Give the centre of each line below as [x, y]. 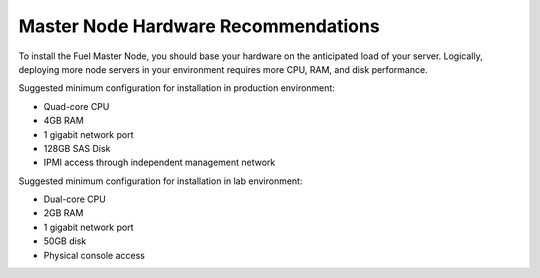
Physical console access [94, 255]
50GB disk [65, 241]
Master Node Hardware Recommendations [199, 26]
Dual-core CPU [75, 199]
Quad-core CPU [76, 106]
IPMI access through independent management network [159, 162]
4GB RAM [63, 121]
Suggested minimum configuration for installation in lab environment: [160, 181]
